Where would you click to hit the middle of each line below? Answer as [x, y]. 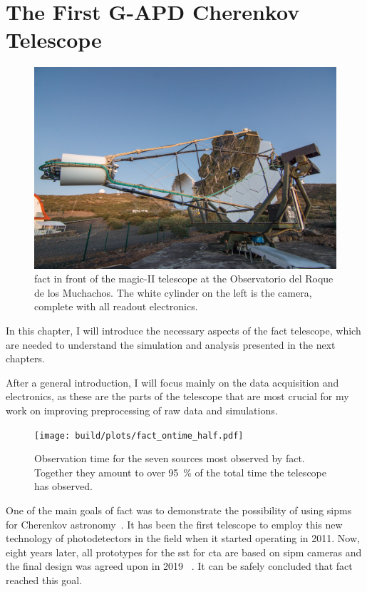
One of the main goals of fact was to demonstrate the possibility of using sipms [179, 510]
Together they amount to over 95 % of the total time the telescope [180, 472]
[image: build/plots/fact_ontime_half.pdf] [139, 435]
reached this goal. [44, 580]
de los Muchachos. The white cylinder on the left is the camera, [173, 292]
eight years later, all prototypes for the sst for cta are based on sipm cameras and [184, 552]
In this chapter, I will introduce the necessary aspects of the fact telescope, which [183, 331]
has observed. [63, 486]
